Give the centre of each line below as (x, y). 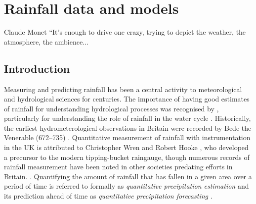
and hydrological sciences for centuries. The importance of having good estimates (127, 99)
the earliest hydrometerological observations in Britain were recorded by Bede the (128, 127)
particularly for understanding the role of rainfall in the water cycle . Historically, (128, 118)
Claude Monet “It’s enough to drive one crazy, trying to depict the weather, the (125, 32)
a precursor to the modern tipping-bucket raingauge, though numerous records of (127, 157)
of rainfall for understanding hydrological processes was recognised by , (111, 108)
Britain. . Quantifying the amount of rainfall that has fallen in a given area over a (128, 176)
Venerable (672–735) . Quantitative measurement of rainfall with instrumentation (127, 137)
